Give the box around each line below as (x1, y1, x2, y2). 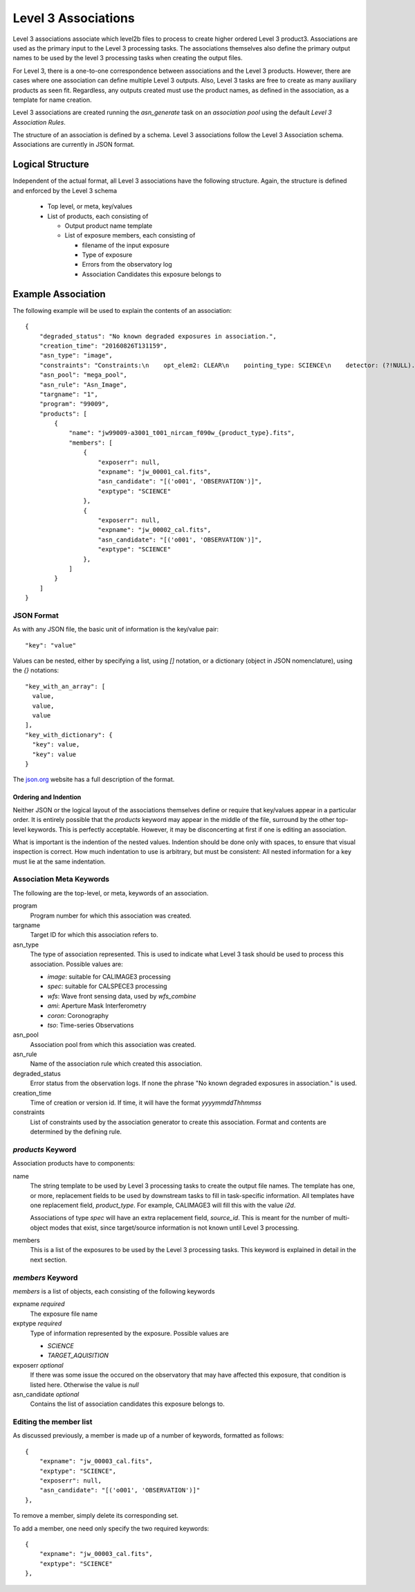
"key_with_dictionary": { (25, 731, 113, 739)
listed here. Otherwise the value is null (30, 1380, 139, 1388)
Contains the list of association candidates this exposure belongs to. (30, 1399, 225, 1408)
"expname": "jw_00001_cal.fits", (98, 468, 211, 476)
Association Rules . (12, 118, 66, 126)
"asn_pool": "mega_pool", (39, 371, 128, 379)
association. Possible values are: (30, 960, 124, 968)
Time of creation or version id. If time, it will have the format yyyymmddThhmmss (30, 1098, 262, 1107)
